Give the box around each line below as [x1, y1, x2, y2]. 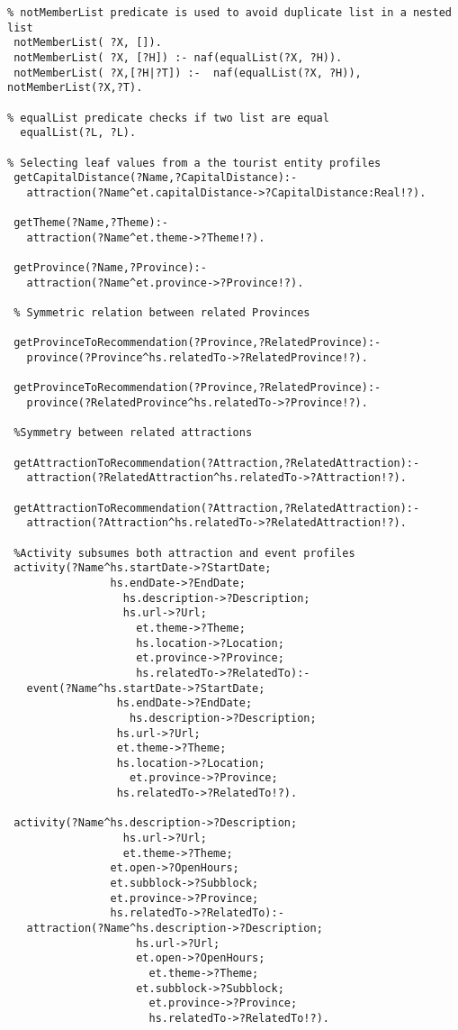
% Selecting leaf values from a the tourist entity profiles [7, 156, 382, 169]
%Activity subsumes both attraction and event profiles [13, 546, 355, 560]
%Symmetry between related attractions [13, 426, 253, 440]
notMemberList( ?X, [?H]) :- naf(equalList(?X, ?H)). [13, 50, 343, 64]
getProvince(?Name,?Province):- [13, 261, 207, 275]
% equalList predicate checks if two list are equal [7, 111, 329, 124]
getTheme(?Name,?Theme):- [13, 216, 168, 230]
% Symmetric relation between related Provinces [13, 306, 310, 320]
